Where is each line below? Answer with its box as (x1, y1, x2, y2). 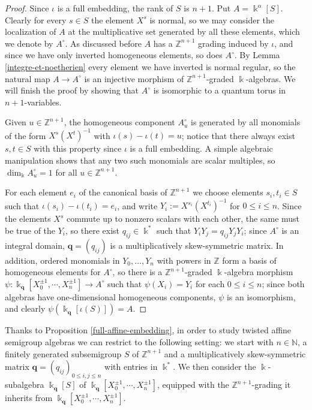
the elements (5, 212, 51, 225)
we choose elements (193, 186, 263, 198)
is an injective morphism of (84, 72, 184, 85)
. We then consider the (173, 360, 256, 373)
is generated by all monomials (191, 116, 301, 128)
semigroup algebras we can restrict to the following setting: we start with (5, 336, 274, 348)
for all (55, 165, 77, 178)
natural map (5, 72, 50, 85)
